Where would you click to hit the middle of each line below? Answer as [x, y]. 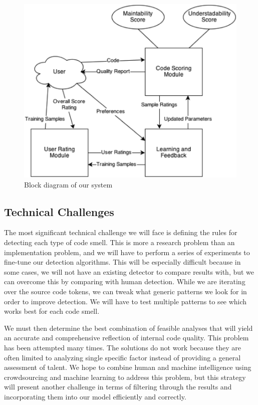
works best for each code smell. [52, 311]
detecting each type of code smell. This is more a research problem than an [119, 242]
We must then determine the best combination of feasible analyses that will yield [128, 328]
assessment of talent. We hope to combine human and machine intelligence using [128, 367]
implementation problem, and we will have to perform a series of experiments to [127, 252]
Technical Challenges [59, 211]
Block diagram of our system [68, 184]
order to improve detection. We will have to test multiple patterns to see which [125, 301]
